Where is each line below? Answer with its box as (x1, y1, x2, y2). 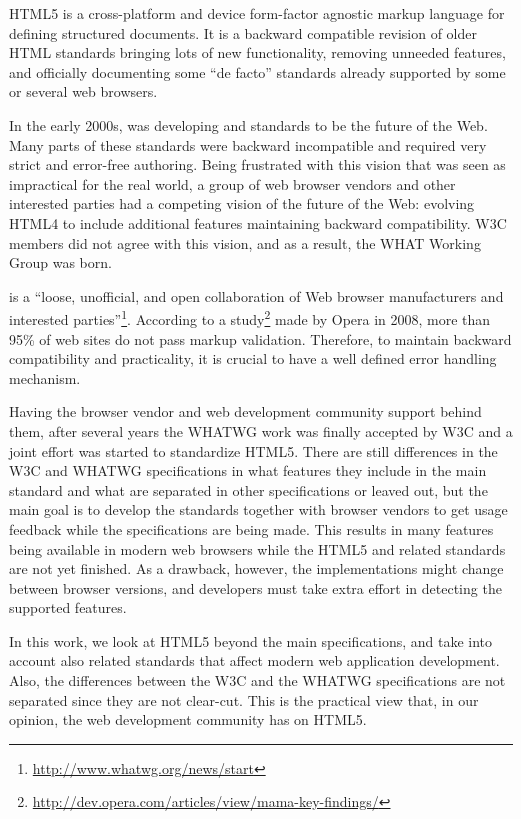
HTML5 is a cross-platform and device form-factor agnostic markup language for (9, 3, 505, 23)
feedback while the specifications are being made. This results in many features (9, 518, 494, 539)
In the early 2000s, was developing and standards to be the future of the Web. (9, 114, 488, 135)
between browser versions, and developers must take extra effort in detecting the (9, 577, 502, 598)
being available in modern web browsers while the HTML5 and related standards (9, 538, 506, 559)
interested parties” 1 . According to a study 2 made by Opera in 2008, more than (9, 306, 491, 329)
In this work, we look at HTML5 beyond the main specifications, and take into (9, 630, 493, 651)
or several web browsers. (9, 81, 158, 102)
